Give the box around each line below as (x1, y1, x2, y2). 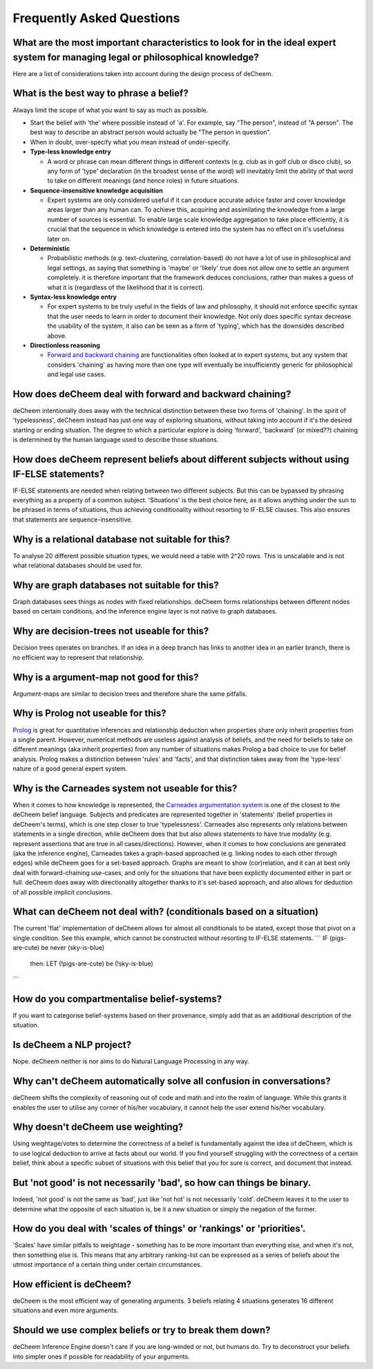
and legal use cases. (47, 370, 106, 378)
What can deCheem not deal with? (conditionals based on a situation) (12, 906, 319, 918)
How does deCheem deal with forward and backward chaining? (12, 388, 291, 400)
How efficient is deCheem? (12, 1278, 132, 1290)
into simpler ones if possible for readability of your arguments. (12, 1352, 190, 1361)
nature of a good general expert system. (12, 764, 128, 773)
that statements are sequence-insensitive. (12, 515, 133, 524)
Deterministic (30, 244, 70, 252)
